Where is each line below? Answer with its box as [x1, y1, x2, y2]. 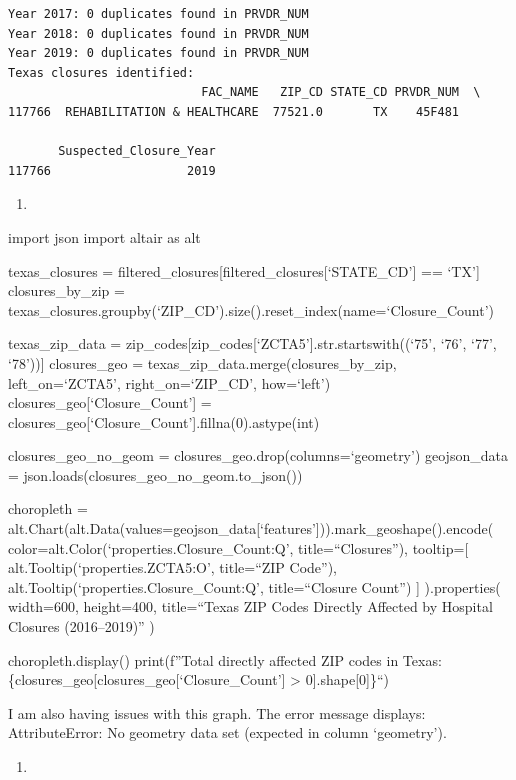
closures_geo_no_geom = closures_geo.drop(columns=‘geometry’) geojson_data [8, 445, 508, 466]
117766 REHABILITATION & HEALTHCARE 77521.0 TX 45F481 [8, 104, 460, 119]
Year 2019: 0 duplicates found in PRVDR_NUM [8, 46, 309, 61]
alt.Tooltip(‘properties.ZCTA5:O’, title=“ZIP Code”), [8, 557, 338, 578]
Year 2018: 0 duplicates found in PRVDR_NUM [8, 26, 309, 41]
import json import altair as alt [8, 226, 201, 247]
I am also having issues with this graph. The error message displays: [8, 702, 426, 723]
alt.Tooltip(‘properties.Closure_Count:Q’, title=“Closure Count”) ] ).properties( [8, 576, 501, 597]
